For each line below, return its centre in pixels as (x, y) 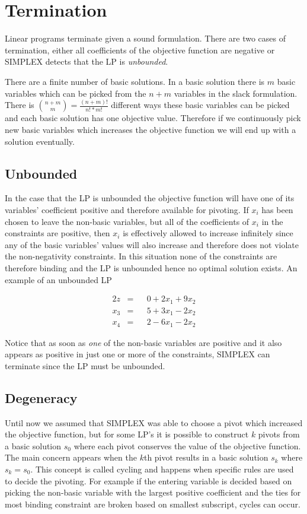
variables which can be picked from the (76, 93)
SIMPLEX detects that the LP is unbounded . (87, 61)
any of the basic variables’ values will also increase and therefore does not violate (152, 244)
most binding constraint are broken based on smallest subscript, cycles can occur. (153, 504)
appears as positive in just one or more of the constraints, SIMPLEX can (137, 354)
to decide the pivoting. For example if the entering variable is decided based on (148, 480)
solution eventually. (40, 141)
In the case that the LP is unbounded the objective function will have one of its (150, 198)
